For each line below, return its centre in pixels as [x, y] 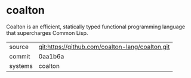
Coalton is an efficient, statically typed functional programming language [96, 27]
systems [21, 66]
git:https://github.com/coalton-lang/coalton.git [104, 47]
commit [20, 56]
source [19, 47]
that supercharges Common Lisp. [47, 32]
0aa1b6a [51, 56]
